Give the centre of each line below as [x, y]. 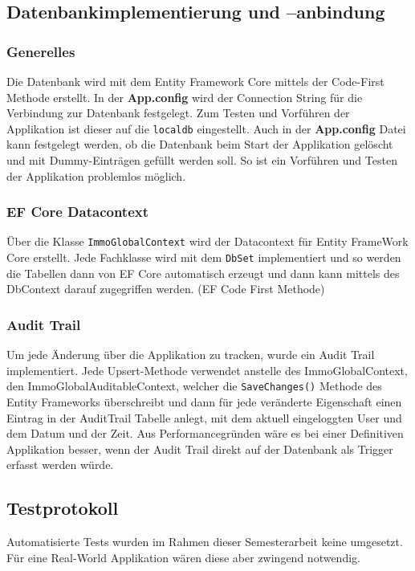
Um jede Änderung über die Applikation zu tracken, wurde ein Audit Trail [191, 355]
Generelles [41, 51]
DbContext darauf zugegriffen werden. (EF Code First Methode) [166, 289]
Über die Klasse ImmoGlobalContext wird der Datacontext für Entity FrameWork [207, 241]
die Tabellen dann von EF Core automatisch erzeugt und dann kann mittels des [203, 273]
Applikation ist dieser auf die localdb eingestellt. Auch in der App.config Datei [206, 128]
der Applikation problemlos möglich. [96, 175]
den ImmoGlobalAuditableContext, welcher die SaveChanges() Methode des [194, 386]
